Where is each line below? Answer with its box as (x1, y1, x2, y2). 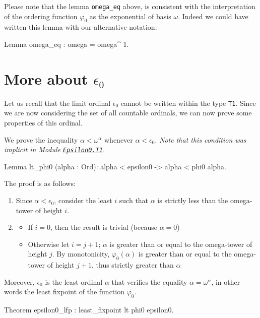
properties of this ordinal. (4, 117, 83, 128)
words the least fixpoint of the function (4, 286, 124, 297)
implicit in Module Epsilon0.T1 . (4, 144, 105, 155)
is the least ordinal (45, 276, 103, 287)
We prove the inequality (4, 134, 78, 145)
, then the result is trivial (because (50, 222, 157, 232)
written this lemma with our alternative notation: (4, 22, 157, 32)
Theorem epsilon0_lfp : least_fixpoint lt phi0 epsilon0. (4, 304, 174, 315)
